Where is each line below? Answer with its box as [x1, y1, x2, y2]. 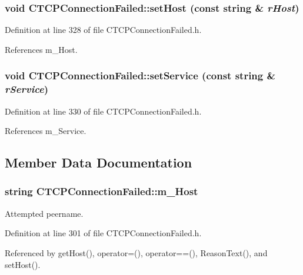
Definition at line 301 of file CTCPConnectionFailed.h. [5, 227, 202, 239]
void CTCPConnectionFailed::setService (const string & [5, 68, 276, 83]
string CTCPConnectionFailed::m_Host [5, 184, 198, 199]
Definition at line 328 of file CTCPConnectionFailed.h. [5, 24, 202, 36]
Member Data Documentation [5, 153, 192, 172]
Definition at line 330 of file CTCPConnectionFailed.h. [5, 105, 202, 117]
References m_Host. [5, 43, 78, 55]
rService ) [5, 82, 49, 96]
